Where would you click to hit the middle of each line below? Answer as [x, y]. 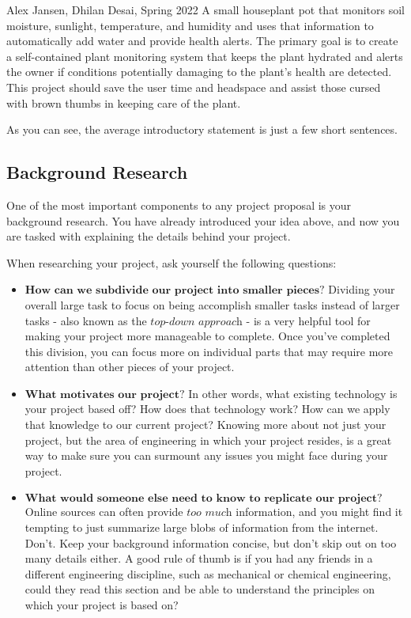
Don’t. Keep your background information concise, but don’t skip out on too [211, 542]
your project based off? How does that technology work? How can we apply [207, 409]
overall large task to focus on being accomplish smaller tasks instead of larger [212, 304]
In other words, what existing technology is [293, 393]
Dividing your [362, 289]
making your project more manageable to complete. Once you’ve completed [207, 336]
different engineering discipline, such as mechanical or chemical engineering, [208, 573]
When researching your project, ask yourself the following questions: [172, 262]
